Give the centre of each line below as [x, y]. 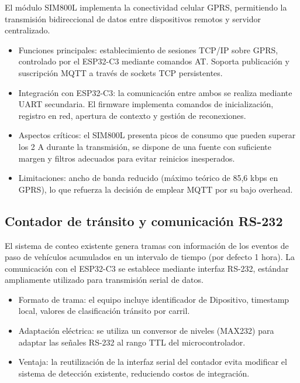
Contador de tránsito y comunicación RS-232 [144, 220]
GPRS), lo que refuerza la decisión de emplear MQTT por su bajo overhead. [156, 189]
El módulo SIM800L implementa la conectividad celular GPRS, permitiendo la [146, 7]
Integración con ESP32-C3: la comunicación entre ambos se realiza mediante [155, 92]
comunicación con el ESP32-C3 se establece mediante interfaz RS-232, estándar [147, 268]
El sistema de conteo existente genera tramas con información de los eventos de [147, 245]
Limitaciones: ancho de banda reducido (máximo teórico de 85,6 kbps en [148, 178]
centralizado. [27, 30]
